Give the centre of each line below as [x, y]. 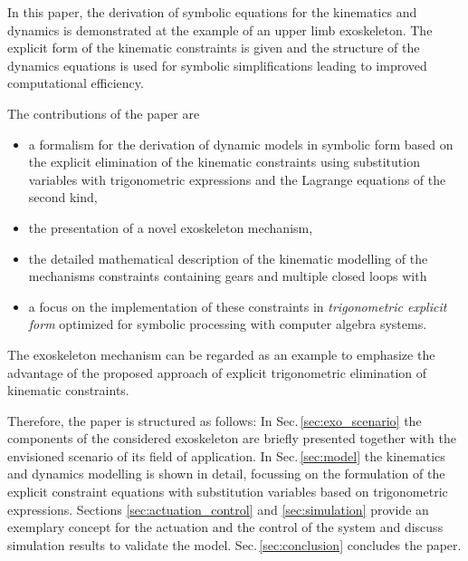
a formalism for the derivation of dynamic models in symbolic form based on [241, 144]
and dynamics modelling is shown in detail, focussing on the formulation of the [226, 474]
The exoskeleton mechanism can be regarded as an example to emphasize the [221, 354]
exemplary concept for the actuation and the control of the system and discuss [225, 527]
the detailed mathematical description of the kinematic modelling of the [228, 258]
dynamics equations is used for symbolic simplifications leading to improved [217, 65]
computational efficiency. [76, 83]
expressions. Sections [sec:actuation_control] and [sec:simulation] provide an [218, 509]
